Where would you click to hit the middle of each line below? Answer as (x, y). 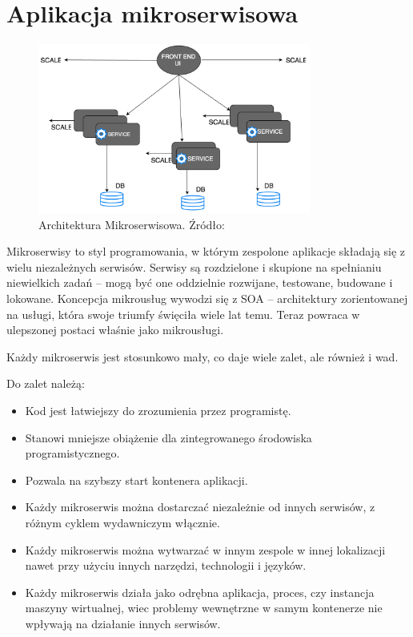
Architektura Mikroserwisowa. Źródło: (132, 224)
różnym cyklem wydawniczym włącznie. (122, 523)
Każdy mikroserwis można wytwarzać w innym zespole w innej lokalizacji (205, 549)
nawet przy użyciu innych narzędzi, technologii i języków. (166, 565)
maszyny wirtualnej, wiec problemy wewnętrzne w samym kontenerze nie (204, 608)
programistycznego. (72, 453)
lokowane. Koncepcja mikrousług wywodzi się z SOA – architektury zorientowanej (207, 298)
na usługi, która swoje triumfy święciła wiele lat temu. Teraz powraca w (183, 314)
